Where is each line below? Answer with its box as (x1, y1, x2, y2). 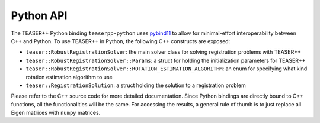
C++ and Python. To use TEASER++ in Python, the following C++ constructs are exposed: (11, 37, 231, 44)
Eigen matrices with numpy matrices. (11, 109, 101, 116)
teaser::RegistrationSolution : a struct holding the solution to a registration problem (25, 82, 246, 89)
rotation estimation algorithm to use (25, 73, 113, 80)
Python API (11, 9, 68, 22)
